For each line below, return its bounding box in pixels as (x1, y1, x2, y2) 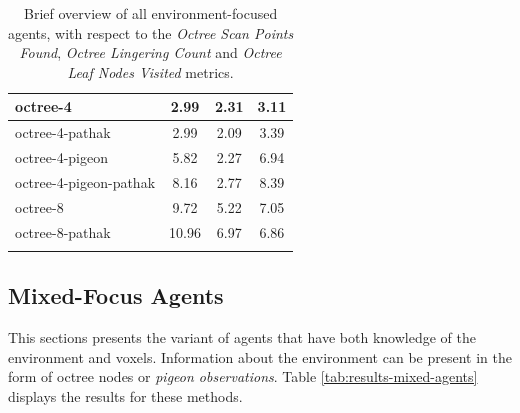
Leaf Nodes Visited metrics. (67, 61, 234, 82)
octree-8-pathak (15, 221, 111, 242)
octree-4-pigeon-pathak (15, 171, 156, 192)
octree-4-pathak (15, 122, 111, 143)
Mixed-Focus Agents (8, 280, 224, 311)
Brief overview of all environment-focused (24, 3, 278, 23)
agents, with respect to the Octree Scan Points (8, 22, 294, 43)
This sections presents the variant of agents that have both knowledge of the (8, 327, 476, 348)
